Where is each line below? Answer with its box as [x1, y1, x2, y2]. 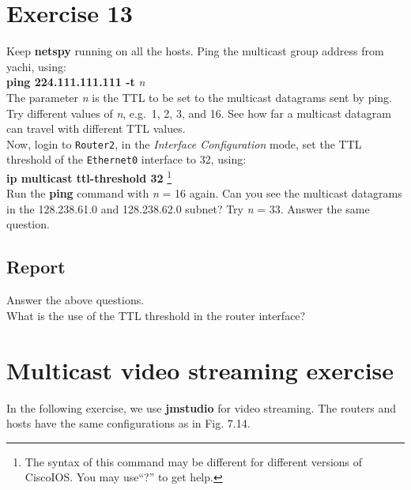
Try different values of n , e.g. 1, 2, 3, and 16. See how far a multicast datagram [6, 104, 391, 121]
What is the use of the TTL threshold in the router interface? [6, 307, 306, 323]
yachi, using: [6, 58, 66, 74]
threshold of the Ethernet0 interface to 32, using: [6, 151, 247, 168]
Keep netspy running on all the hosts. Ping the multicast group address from [6, 43, 384, 59]
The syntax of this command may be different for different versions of [25, 453, 363, 469]
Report [6, 254, 66, 279]
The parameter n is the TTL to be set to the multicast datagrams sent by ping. [6, 89, 393, 105]
